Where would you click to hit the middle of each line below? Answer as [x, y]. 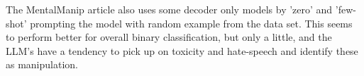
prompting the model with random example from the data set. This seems [191, 23]
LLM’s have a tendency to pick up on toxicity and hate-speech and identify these [182, 50]
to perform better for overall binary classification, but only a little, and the [169, 37]
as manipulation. [42, 64]
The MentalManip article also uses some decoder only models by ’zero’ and [169, 9]
